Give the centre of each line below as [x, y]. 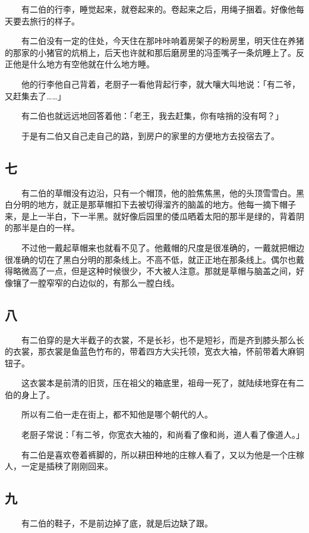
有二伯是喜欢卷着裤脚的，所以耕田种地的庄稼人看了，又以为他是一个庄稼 [163, 454]
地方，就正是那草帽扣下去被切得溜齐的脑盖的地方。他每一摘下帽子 [167, 204]
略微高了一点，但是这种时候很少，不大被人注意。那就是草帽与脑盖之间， [154, 271]
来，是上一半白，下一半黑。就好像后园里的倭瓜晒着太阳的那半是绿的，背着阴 [154, 216]
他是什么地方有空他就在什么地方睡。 [83, 64]
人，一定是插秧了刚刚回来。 [59, 466]
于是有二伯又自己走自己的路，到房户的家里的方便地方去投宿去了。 [150, 135]
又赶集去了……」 [35, 95]
